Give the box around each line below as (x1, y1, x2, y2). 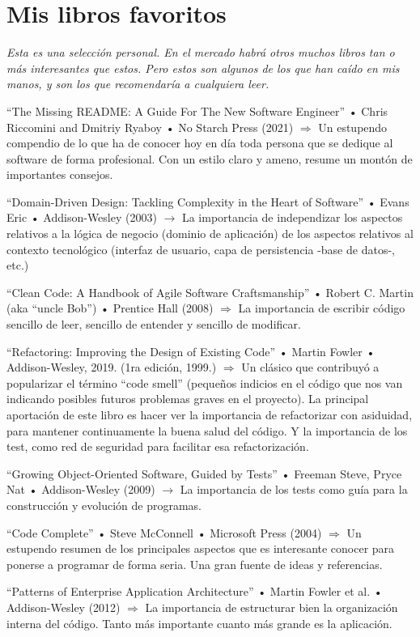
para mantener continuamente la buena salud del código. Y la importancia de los (6, 422, 408, 439)
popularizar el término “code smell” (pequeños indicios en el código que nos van (6, 374, 403, 391)
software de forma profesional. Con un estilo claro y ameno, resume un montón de (6, 150, 413, 167)
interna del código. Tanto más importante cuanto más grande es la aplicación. (6, 614, 392, 631)
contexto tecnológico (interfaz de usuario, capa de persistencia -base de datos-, (6, 240, 395, 257)
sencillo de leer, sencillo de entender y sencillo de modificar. (6, 316, 301, 333)
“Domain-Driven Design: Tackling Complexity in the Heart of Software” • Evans (6, 193, 409, 210)
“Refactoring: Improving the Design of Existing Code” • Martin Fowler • (6, 342, 375, 359)
